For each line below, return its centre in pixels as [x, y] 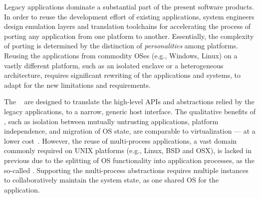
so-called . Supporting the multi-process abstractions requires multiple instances [126, 170]
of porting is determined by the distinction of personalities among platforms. [121, 46]
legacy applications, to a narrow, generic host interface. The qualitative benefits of [130, 111]
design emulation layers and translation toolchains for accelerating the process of [128, 26]
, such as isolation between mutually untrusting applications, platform [111, 121]
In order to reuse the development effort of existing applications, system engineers [129, 16]
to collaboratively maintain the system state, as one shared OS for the [112, 180]
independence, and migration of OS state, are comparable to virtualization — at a [130, 131]
